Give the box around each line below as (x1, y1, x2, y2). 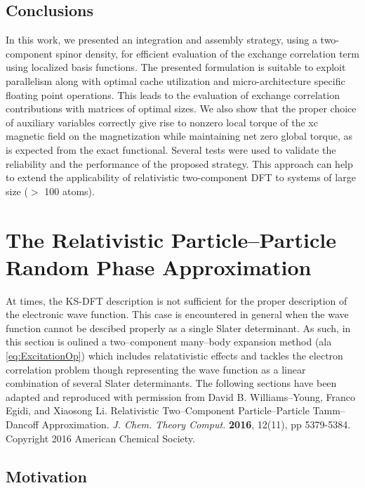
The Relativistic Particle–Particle (6, 225, 336, 253)
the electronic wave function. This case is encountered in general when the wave (6, 307, 349, 322)
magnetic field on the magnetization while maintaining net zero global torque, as (6, 128, 353, 143)
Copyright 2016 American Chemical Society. (6, 430, 195, 445)
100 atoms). (44, 183, 95, 198)
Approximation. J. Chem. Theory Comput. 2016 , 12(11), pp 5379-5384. (41, 416, 351, 431)
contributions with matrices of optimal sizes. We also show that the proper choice (6, 101, 357, 116)
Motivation (6, 465, 87, 487)
